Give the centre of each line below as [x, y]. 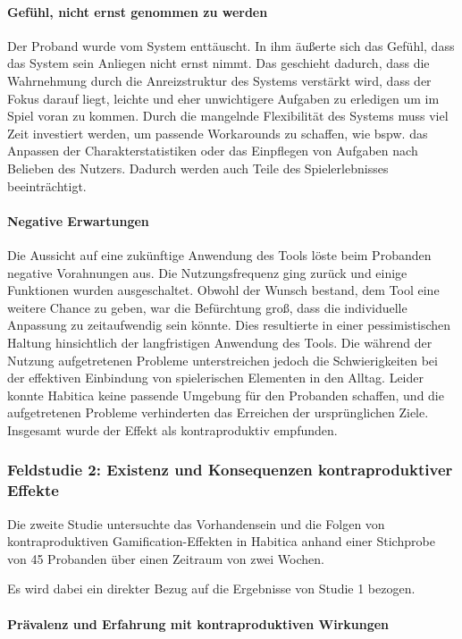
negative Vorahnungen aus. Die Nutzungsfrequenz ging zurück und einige [207, 272]
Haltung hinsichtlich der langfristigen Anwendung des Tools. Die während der [220, 342]
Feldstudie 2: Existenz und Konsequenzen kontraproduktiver [230, 470]
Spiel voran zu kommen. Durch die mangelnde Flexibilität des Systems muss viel [228, 116]
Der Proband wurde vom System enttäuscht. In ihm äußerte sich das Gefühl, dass [231, 45]
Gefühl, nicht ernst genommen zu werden [138, 11]
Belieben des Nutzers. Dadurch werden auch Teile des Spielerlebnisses [198, 168]
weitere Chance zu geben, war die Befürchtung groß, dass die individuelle [207, 307]
